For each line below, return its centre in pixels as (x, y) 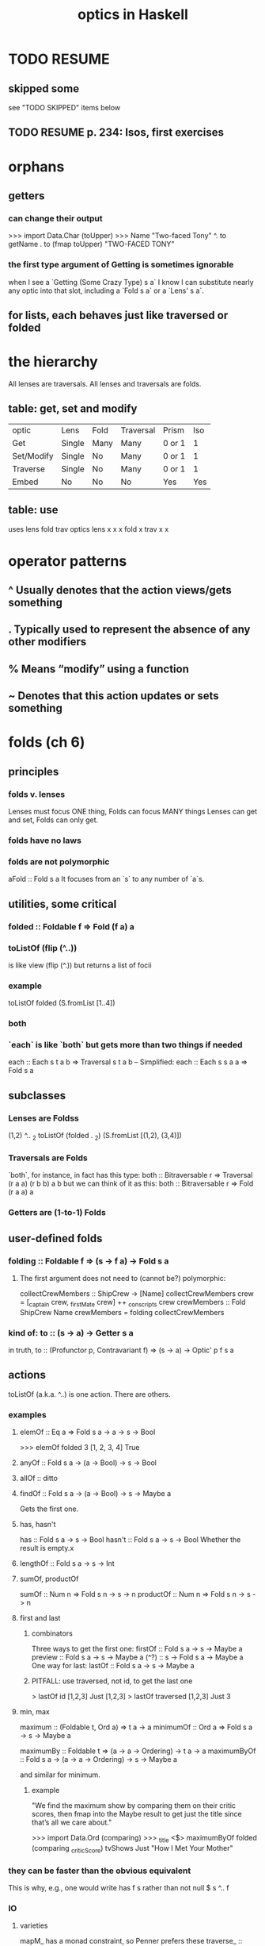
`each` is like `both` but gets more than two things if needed (125, 1045)
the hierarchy (53, 362)
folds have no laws (45, 840)
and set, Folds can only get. (53, 820)
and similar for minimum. (60, 1775)
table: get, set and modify (73, 409)
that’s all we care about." (72, 1822)
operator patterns (68, 561)
